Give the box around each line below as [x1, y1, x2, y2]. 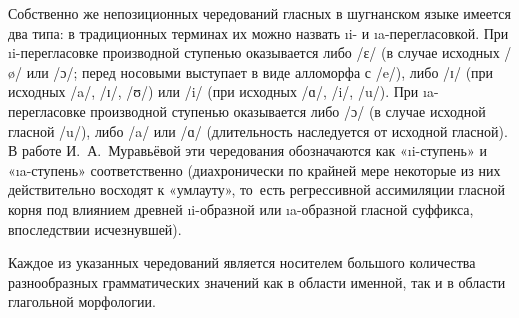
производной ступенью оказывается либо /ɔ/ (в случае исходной [90, 100, 486, 121]
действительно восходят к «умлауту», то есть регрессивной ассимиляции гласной [8, 179, 505, 200]
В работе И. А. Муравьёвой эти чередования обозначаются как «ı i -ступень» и [8, 140, 487, 161]
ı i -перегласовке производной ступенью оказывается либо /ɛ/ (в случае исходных [8, 42, 500, 63]
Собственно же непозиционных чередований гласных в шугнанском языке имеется [8, 3, 511, 23]
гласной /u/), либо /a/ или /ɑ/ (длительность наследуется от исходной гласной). [8, 120, 508, 141]
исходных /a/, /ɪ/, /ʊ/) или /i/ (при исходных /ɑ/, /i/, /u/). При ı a [8, 81, 434, 102]
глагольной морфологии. [8, 291, 156, 312]
